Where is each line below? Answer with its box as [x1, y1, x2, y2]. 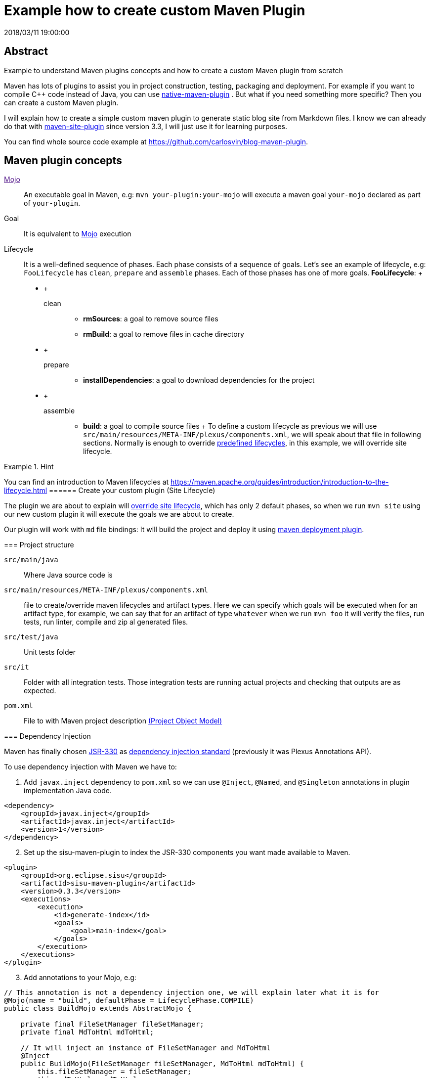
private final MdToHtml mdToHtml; [20, 1028, 154, 1036]
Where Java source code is [24, 571, 113, 580]
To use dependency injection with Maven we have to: [4, 763, 177, 771]
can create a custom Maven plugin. [4, 98, 119, 107]
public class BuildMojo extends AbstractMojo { [4, 1004, 192, 1013]
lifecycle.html [4, 486, 47, 495]
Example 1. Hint [4, 462, 54, 471]
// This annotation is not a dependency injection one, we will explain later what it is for [4, 988, 379, 997]
